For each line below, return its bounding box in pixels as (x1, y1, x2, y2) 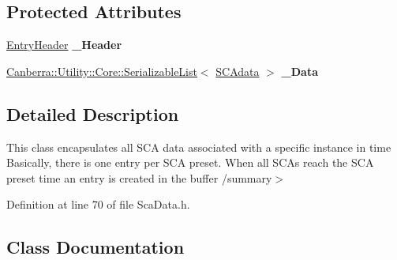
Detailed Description (6, 101, 179, 126)
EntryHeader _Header (6, 36, 122, 53)
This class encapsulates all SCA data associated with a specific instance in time (6, 138, 391, 155)
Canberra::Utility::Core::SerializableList (6, 62, 197, 79)
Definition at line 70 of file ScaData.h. (6, 196, 190, 213)
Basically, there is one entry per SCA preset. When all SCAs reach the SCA (6, 154, 374, 171)
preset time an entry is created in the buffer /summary (6, 169, 272, 186)
